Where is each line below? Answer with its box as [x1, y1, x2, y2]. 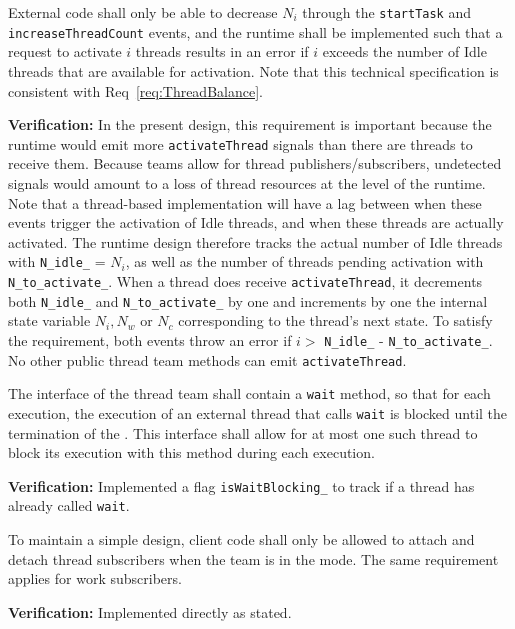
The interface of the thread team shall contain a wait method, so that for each [8, 383, 491, 404]
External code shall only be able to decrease [8, 2, 278, 22]
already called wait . [8, 495, 130, 516]
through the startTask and [302, 2, 472, 22]
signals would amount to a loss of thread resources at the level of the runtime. [8, 172, 486, 193]
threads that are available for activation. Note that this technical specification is [8, 60, 499, 81]
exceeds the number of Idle [322, 41, 487, 62]
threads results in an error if [135, 41, 309, 62]
